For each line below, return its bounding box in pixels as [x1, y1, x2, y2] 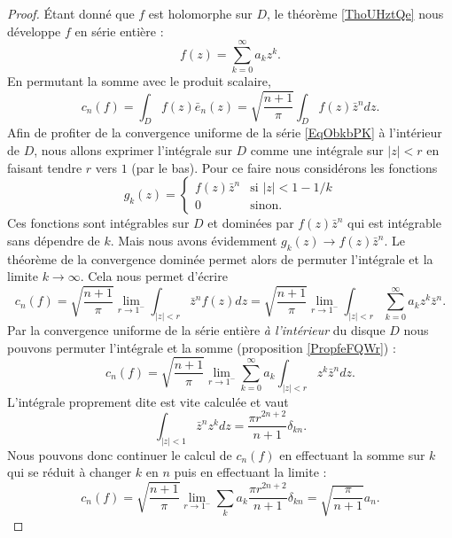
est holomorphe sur [148, 4, 253, 22]
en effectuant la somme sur [279, 445, 425, 464]
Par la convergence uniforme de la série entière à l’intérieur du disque [7, 321, 386, 339]
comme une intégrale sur [250, 140, 384, 159]
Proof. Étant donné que [7, 4, 135, 22]
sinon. [250, 199, 283, 213]
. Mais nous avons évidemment [110, 230, 277, 249]
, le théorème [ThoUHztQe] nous [267, 4, 444, 22]
